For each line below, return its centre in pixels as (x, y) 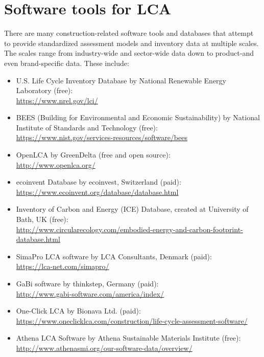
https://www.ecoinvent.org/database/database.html (97, 192)
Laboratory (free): (44, 90)
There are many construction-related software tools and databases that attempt (129, 33)
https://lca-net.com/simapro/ (63, 266)
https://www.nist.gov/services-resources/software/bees (102, 137)
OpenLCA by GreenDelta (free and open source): (93, 155)
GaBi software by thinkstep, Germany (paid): (87, 283)
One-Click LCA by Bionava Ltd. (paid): (78, 311)
